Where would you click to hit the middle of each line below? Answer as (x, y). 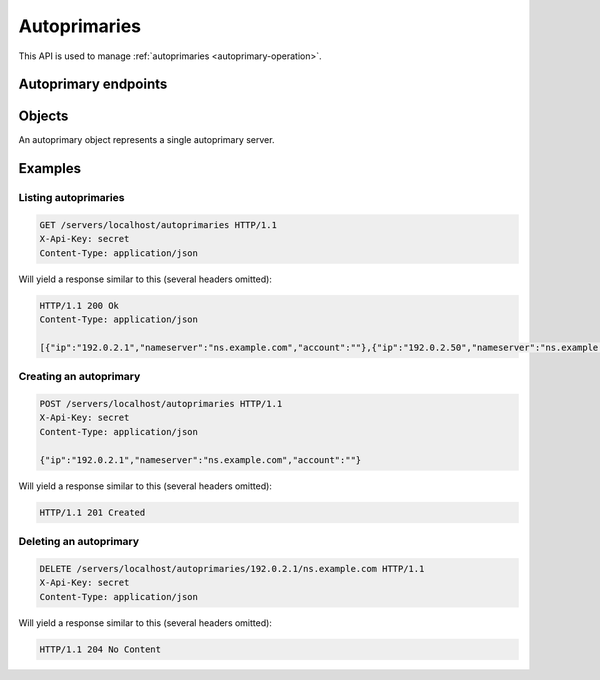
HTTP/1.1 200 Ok (79, 305)
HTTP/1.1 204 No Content (100, 649)
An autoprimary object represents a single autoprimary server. (146, 140)
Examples (50, 168)
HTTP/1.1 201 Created (92, 512)
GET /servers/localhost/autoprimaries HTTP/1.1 (158, 225)
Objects (43, 116)
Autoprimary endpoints (93, 84)
